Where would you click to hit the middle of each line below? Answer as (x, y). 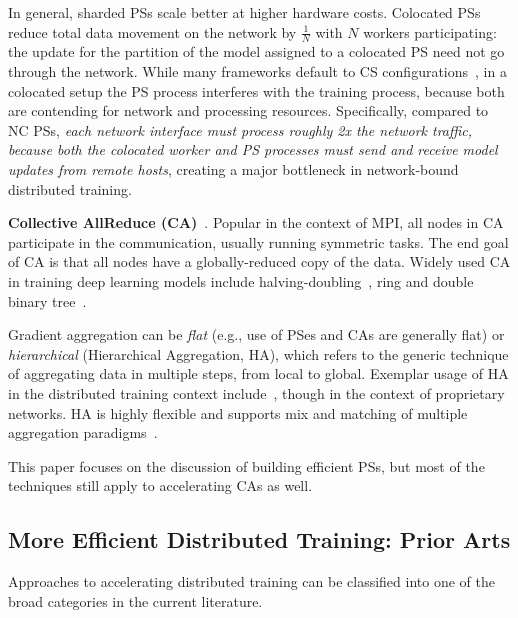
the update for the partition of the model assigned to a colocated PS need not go (256, 51)
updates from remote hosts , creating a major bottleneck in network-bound (233, 168)
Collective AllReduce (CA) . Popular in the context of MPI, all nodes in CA (256, 222)
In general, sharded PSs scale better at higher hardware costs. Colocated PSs (244, 12)
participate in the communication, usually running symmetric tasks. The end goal (258, 241)
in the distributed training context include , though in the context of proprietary (256, 392)
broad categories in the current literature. (135, 600)
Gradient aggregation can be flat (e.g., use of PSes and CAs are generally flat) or (256, 334)
